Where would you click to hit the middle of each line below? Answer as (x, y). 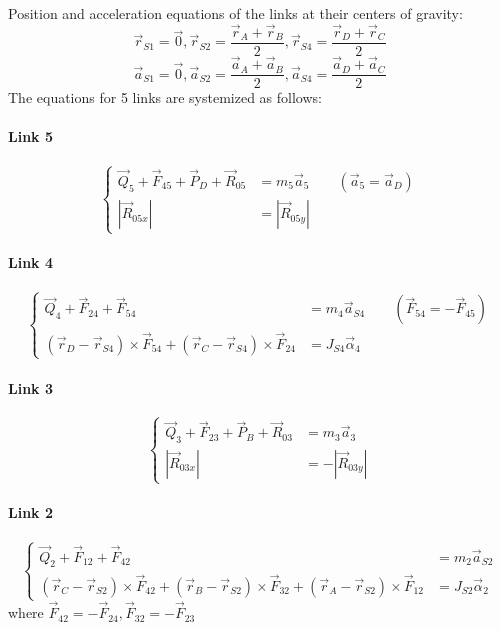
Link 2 (31, 511)
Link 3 (31, 387)
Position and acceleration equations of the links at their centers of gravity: (235, 13)
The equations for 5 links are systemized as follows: (165, 97)
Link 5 (31, 136)
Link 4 (31, 261)
